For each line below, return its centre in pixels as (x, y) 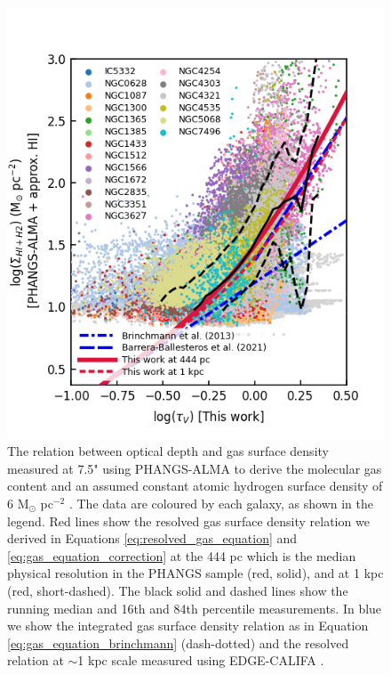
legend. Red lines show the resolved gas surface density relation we (188, 520)
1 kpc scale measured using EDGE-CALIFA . (201, 660)
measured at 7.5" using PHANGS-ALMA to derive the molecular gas (195, 468)
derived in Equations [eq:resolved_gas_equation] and (152, 538)
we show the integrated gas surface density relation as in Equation (188, 626)
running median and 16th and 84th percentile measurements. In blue (195, 608)
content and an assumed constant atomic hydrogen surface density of (195, 486)
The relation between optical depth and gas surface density (168, 451)
